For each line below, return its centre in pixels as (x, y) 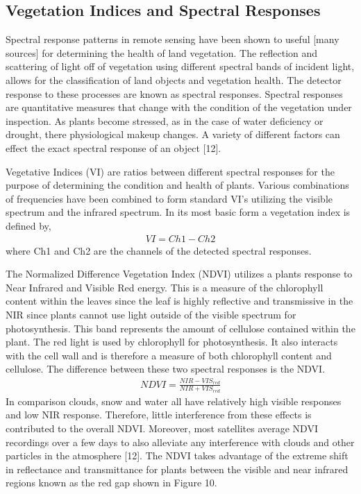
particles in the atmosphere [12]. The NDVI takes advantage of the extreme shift (177, 455)
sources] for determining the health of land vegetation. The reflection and (162, 52)
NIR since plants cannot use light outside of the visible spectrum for (151, 314)
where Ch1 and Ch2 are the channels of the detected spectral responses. (159, 250)
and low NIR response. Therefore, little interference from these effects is (159, 415)
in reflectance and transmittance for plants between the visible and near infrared (177, 469)
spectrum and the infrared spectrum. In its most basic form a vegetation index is (178, 212)
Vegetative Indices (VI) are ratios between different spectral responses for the (170, 171)
